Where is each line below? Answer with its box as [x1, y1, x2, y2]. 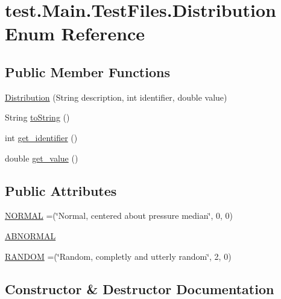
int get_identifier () [5, 131, 78, 143]
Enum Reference [5, 21, 145, 46]
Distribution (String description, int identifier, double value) [5, 90, 227, 103]
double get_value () [5, 151, 78, 164]
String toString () [5, 111, 70, 124]
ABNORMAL [5, 229, 56, 242]
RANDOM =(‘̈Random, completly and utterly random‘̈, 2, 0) [5, 250, 232, 262]
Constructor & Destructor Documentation [5, 279, 274, 298]
